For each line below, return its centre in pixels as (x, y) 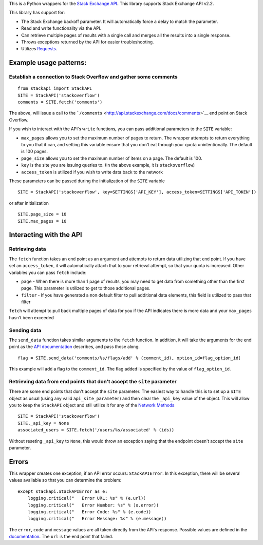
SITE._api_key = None (43, 423)
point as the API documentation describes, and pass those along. (74, 347)
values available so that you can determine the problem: (65, 480)
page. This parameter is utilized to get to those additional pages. (86, 288)
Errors (19, 461)
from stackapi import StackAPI (55, 88)
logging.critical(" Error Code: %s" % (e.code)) (89, 512)
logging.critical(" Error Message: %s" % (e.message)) (97, 519)
